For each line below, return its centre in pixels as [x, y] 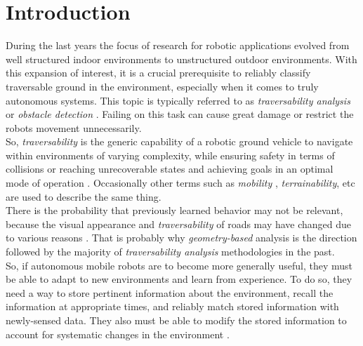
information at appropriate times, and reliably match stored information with [172, 306]
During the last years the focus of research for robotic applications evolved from [178, 45]
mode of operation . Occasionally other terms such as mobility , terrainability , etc [180, 183]
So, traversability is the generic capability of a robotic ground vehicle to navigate [179, 141]
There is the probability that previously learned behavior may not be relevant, [174, 210]
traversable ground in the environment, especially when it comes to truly [162, 86]
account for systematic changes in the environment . [118, 334]
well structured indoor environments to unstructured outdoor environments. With [181, 59]
